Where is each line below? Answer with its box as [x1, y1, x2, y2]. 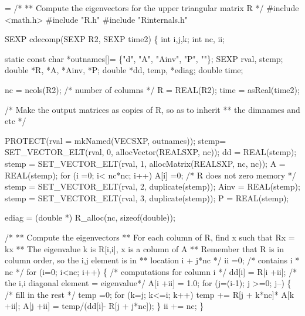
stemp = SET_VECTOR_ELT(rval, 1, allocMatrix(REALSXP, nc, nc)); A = [5, 157, 286, 169]
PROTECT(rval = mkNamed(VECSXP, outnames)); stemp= [5, 134, 226, 146]
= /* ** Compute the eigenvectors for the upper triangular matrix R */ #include [5, 2, 299, 13]
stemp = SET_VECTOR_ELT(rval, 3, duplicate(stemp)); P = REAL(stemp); [5, 191, 289, 204]
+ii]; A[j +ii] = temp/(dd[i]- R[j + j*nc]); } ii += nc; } [5, 300, 204, 312]
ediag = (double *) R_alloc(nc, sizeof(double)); [5, 211, 175, 224]
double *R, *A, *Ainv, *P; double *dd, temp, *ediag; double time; [5, 64, 243, 76]
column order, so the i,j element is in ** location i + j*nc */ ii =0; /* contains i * [5, 254, 300, 266]
